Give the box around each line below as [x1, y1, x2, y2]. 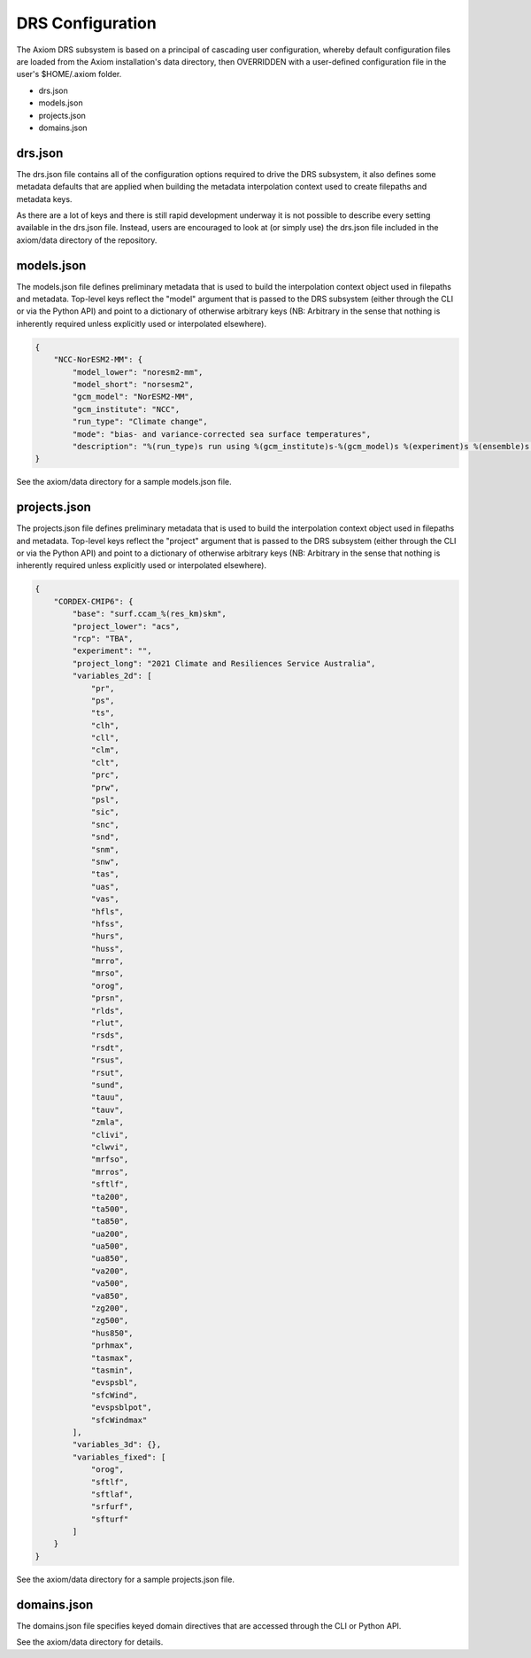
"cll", [90, 733, 119, 743]
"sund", [90, 1080, 124, 1090]
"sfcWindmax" [90, 1414, 148, 1425]
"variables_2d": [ [72, 671, 152, 681]
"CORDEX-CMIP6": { [53, 596, 134, 606]
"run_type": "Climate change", [72, 416, 208, 427]
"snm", [90, 845, 119, 854]
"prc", [90, 770, 119, 780]
